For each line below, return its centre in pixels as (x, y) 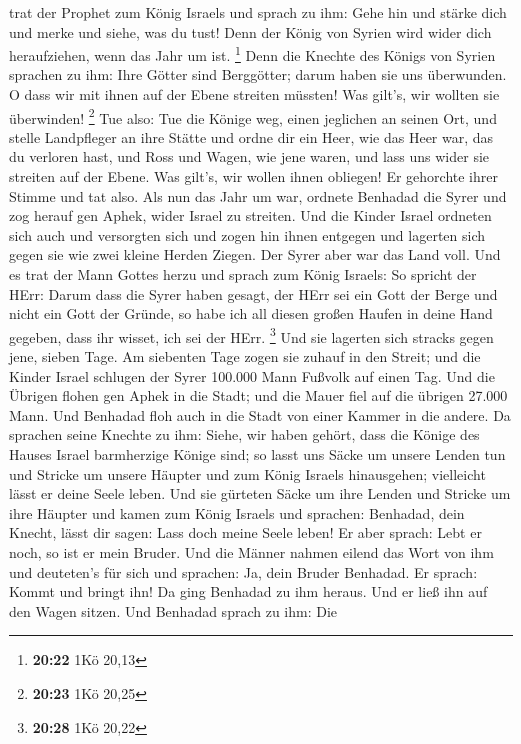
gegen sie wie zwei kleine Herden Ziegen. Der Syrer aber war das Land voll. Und (255, 254)
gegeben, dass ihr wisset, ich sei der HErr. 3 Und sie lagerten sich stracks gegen (251, 335)
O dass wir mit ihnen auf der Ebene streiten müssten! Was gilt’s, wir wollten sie (254, 94)
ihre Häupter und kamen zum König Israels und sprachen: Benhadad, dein (237, 512)
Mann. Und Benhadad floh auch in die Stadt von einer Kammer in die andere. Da (260, 414)
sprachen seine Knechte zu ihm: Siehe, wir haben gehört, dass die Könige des (244, 434)
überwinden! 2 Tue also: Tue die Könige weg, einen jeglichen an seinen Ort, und (253, 116)
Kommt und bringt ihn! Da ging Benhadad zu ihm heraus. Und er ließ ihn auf (248, 591)
